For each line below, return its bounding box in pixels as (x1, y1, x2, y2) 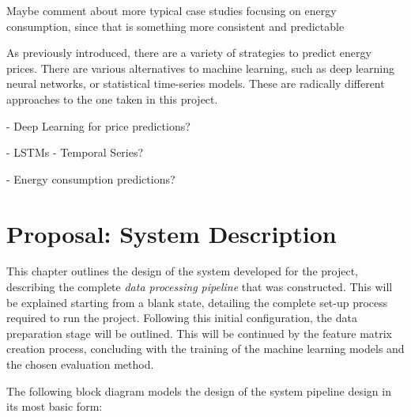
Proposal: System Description (6, 217, 337, 249)
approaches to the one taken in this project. (6, 90, 218, 107)
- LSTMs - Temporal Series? (6, 144, 144, 161)
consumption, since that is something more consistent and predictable (6, 17, 345, 34)
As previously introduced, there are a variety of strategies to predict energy (6, 44, 371, 61)
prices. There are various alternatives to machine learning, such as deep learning (6, 59, 395, 76)
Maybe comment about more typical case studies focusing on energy (6, 2, 337, 18)
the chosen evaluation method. (6, 356, 154, 373)
